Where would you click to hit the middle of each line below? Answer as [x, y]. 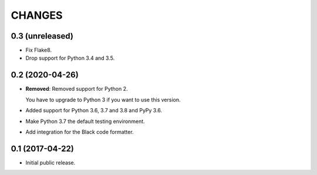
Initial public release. [50, 162]
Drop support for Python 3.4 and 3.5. [70, 58]
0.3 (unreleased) [42, 36]
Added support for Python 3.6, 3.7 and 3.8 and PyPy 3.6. [94, 111]
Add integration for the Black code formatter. [80, 132]
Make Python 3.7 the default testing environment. [85, 121]
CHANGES [37, 15]
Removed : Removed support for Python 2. [77, 89]
